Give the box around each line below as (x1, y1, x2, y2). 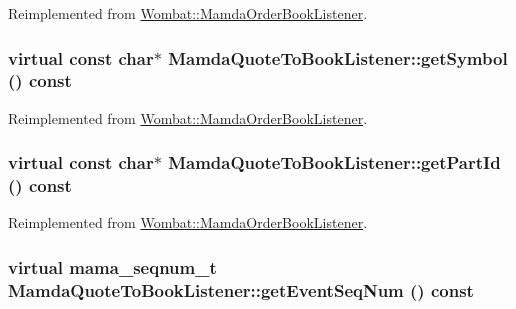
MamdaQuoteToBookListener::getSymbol (168, 45, 508, 70)
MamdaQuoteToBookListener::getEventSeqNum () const (8, 277, 474, 302)
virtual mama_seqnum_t (8, 254, 217, 279)
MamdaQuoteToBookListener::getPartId (168, 150, 501, 175)
